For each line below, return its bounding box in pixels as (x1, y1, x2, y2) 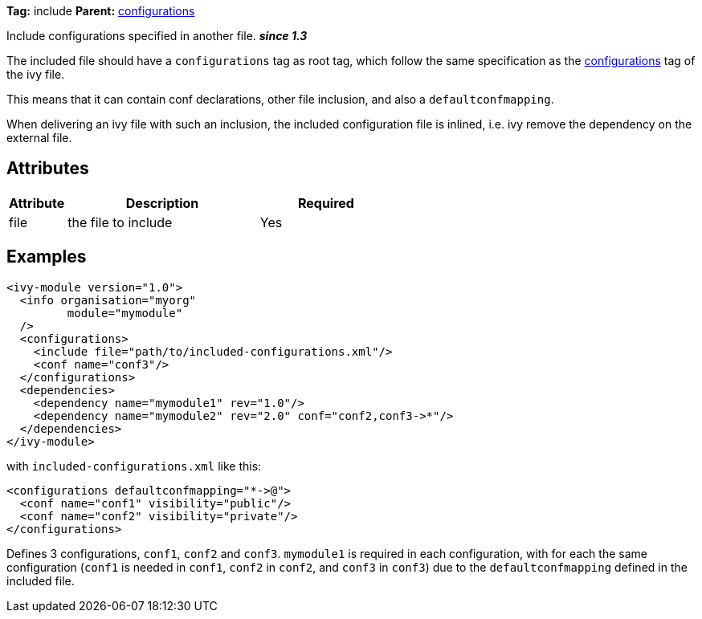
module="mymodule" (67, 306, 183, 320)
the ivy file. (6, 67, 65, 81)
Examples (6, 246, 87, 267)
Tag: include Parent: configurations (6, 4, 195, 18)
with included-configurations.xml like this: (6, 458, 262, 473)
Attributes (6, 158, 89, 179)
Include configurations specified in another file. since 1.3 (6, 29, 308, 43)
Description (125, 194, 199, 211)
